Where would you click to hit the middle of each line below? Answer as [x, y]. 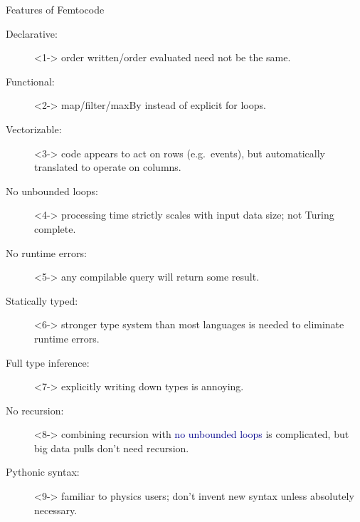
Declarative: [32, 33]
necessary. [56, 510]
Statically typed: [42, 300]
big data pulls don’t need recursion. [112, 448]
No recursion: [35, 410]
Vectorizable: [34, 129]
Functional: [30, 81]
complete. [55, 228]
